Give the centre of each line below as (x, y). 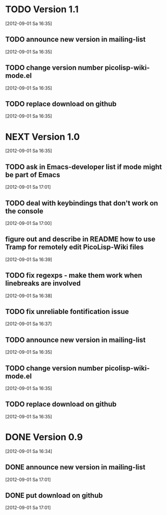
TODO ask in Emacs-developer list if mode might (84, 167)
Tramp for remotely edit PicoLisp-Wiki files (75, 247)
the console (24, 211)
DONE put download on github (54, 495)
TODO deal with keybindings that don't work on (82, 203)
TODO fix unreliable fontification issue (67, 311)
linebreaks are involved (43, 283)
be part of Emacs (33, 175)
